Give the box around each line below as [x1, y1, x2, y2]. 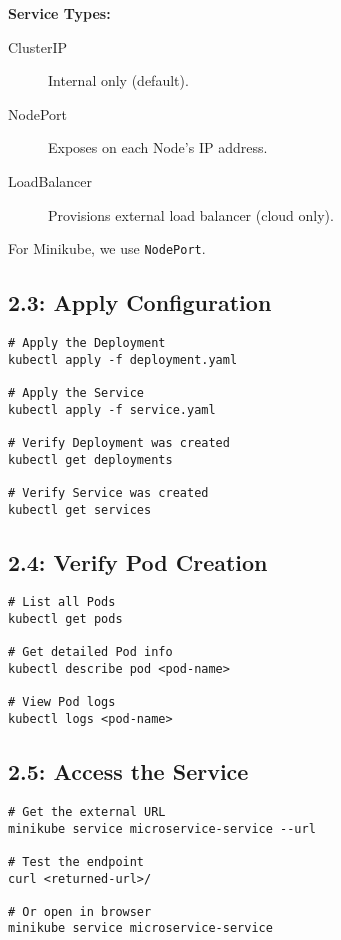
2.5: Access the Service [8, 756, 249, 787]
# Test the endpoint [8, 854, 145, 869]
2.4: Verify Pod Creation [8, 546, 268, 577]
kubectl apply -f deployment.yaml [8, 352, 238, 367]
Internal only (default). [48, 70, 189, 91]
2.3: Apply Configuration [8, 287, 272, 318]
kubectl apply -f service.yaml [8, 402, 216, 417]
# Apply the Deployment [8, 336, 166, 351]
